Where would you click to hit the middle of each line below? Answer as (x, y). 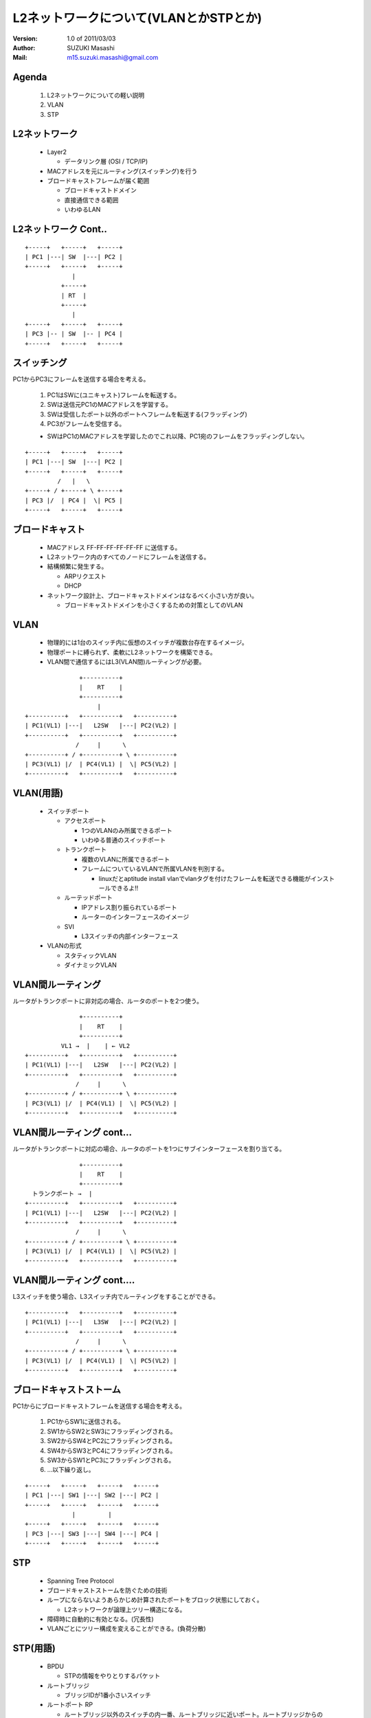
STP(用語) (34, 1648)
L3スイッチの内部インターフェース (130, 936)
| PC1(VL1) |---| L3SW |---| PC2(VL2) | (101, 1322)
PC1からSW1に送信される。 (86, 1422)
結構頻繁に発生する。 (77, 566)
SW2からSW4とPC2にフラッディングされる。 (112, 1441)
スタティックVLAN (90, 955)
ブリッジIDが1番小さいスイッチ (108, 1695)
